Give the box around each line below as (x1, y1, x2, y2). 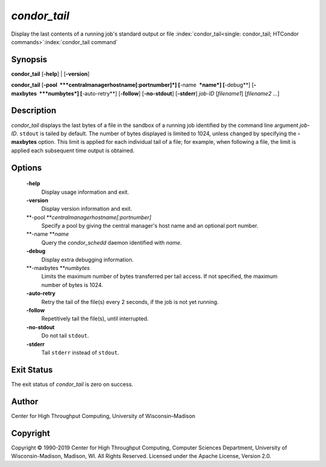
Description (11, 106, 57, 116)
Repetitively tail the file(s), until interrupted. (41, 315, 149, 323)
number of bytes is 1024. (41, 281, 103, 288)
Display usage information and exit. (41, 188, 129, 196)
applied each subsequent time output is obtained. (11, 147, 135, 154)
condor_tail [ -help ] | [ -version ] (11, 70, 90, 77)
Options (11, 163, 42, 173)
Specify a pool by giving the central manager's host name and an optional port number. (41, 222, 259, 230)
